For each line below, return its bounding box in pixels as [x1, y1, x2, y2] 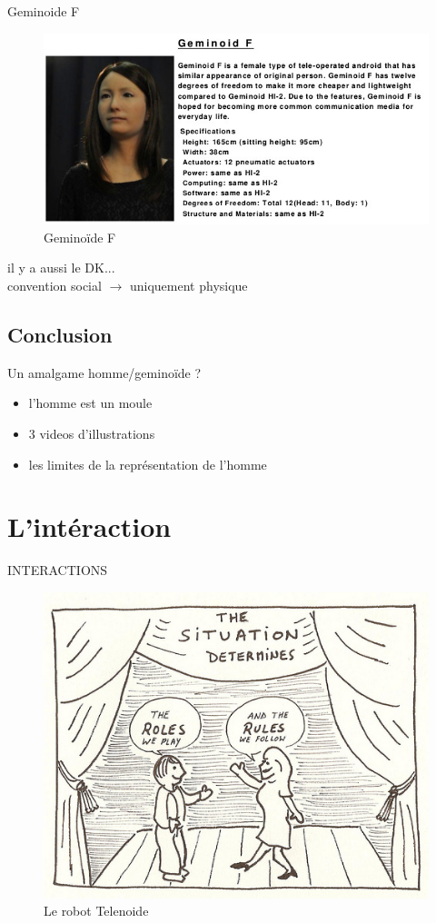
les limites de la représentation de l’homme [28, 454, 267, 473]
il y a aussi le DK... [7, 258, 115, 277]
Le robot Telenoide [44, 901, 149, 920]
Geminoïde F [44, 227, 116, 246]
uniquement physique [129, 276, 248, 295]
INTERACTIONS [7, 561, 108, 580]
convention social [7, 276, 102, 295]
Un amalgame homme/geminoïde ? [7, 362, 202, 382]
